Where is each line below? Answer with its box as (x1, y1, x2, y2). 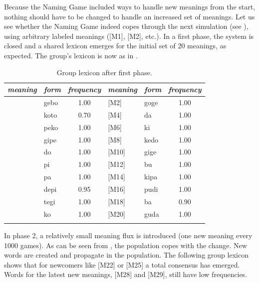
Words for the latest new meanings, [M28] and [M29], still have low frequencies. (4, 269, 248, 280)
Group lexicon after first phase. (56, 67, 152, 77)
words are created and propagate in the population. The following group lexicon (4, 250, 249, 260)
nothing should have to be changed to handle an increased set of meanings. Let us (4, 11, 255, 21)
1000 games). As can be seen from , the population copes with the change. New (4, 240, 247, 250)
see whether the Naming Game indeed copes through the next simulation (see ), (4, 21, 249, 31)
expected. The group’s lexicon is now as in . (4, 50, 138, 60)
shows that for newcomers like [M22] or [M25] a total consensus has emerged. (4, 259, 240, 270)
